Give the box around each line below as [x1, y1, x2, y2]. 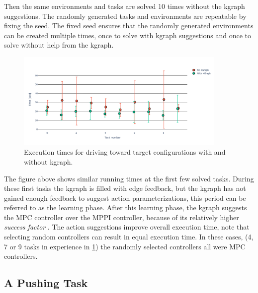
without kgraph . [24, 156, 73, 167]
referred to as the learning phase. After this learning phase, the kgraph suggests [4, 202, 247, 213]
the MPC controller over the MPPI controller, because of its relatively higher [4, 212, 239, 222]
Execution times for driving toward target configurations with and [24, 147, 226, 157]
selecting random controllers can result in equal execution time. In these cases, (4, [4, 232, 254, 242]
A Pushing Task [4, 275, 88, 291]
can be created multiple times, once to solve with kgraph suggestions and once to [4, 30, 252, 40]
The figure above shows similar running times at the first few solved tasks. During [4, 173, 254, 183]
